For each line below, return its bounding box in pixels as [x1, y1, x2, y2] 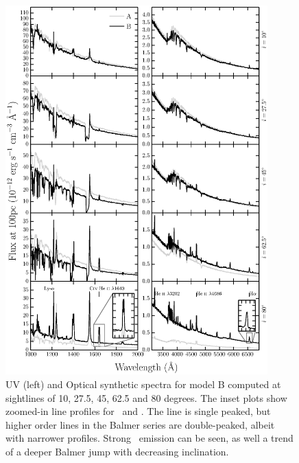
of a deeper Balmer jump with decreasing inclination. [5, 444, 229, 459]
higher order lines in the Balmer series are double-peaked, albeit [5, 417, 275, 431]
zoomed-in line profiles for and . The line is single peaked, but [5, 404, 271, 418]
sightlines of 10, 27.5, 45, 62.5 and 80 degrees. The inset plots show [5, 390, 287, 405]
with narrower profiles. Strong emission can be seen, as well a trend [5, 431, 294, 445]
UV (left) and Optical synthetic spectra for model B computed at [5, 377, 281, 392]
